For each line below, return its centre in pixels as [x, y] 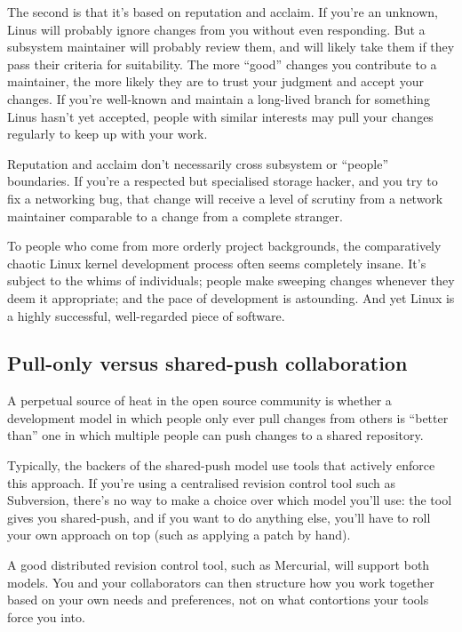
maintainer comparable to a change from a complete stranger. [175, 216]
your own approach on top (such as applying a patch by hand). [179, 535]
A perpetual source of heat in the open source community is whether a [199, 400]
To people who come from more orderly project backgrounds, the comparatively [224, 246]
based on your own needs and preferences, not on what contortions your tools [218, 600]
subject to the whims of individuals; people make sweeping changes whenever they [231, 280]
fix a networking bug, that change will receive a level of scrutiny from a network [225, 198]
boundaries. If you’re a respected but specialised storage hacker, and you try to [223, 181]
